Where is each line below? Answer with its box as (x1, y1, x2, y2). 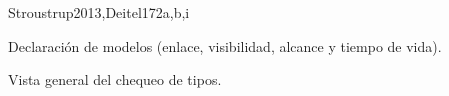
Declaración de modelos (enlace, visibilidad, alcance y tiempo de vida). (8, 35, 442, 56)
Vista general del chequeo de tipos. (8, 69, 222, 90)
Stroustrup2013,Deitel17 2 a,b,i (8, 2, 190, 22)
